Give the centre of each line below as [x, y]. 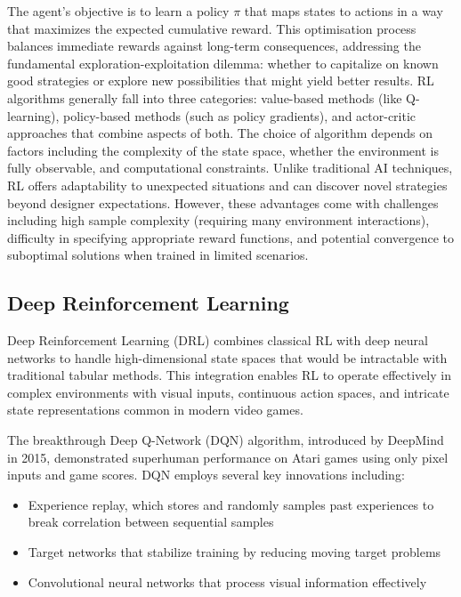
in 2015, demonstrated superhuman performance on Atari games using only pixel [228, 457]
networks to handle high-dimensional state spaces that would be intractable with [227, 357]
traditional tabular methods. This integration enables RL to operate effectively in [229, 375]
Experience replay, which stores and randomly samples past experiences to [231, 504]
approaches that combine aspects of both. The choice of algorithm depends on [220, 133]
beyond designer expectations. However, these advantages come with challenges [223, 202]
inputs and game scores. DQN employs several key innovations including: [206, 475]
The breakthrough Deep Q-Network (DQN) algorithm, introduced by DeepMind [226, 440]
